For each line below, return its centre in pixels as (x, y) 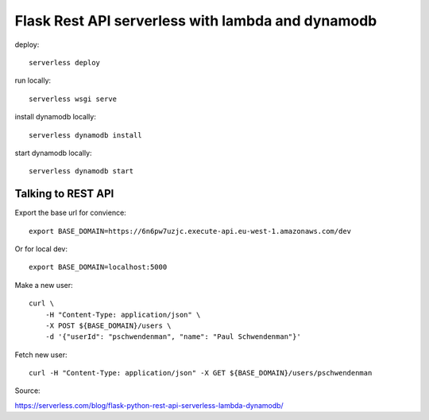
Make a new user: (44, 285)
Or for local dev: (41, 249)
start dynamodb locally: (53, 153)
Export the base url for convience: (70, 213)
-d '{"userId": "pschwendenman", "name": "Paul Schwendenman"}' (173, 337)
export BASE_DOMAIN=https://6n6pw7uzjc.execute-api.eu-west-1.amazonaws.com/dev (190, 231)
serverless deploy (65, 62)
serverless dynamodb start (81, 171)
